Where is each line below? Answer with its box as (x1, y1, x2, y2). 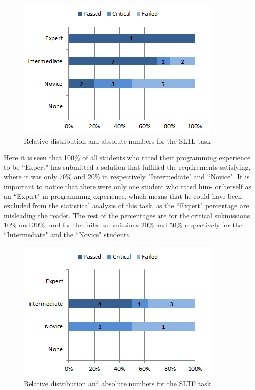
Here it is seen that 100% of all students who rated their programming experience (4, 152, 251, 162)
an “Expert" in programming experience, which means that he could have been (4, 191, 242, 201)
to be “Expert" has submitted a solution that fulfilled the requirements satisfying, (4, 162, 251, 172)
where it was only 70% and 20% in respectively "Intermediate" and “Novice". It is (4, 171, 250, 182)
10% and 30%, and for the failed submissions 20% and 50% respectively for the (4, 220, 242, 230)
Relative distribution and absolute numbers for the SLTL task (24, 135, 211, 146)
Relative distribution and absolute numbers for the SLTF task (24, 378, 211, 389)
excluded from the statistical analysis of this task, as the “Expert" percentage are (4, 200, 249, 211)
